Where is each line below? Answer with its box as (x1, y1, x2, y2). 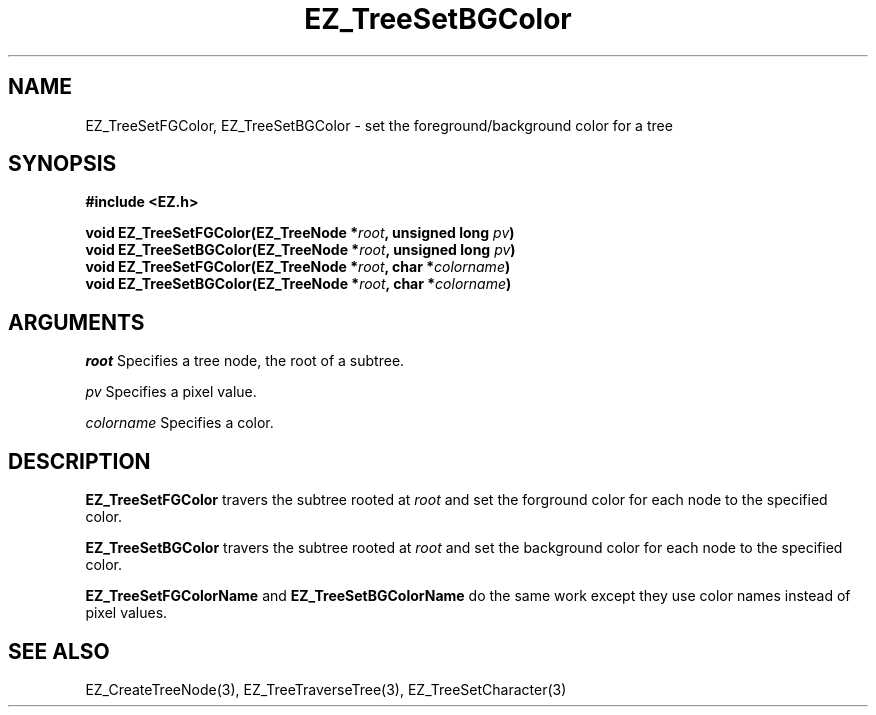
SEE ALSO (8, 638, 110, 664)
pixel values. (85, 604, 168, 622)
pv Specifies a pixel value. (85, 383, 257, 401)
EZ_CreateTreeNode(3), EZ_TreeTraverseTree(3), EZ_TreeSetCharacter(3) (85, 680, 567, 698)
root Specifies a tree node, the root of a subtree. (85, 352, 405, 370)
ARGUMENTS (8, 309, 145, 335)
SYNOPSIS (8, 151, 117, 177)
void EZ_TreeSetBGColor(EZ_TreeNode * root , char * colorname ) (85, 275, 512, 293)
